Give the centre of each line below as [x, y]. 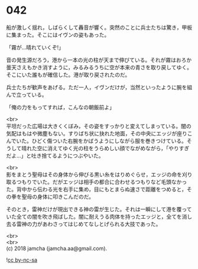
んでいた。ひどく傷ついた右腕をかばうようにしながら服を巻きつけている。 [97, 141]
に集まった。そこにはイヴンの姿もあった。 [58, 35]
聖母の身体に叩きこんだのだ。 [58, 196]
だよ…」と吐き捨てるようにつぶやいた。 [55, 155]
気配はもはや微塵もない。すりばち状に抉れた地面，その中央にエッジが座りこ [99, 133]
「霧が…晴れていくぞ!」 [35, 47]
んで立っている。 [27, 95]
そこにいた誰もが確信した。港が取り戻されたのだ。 [68, 74]
